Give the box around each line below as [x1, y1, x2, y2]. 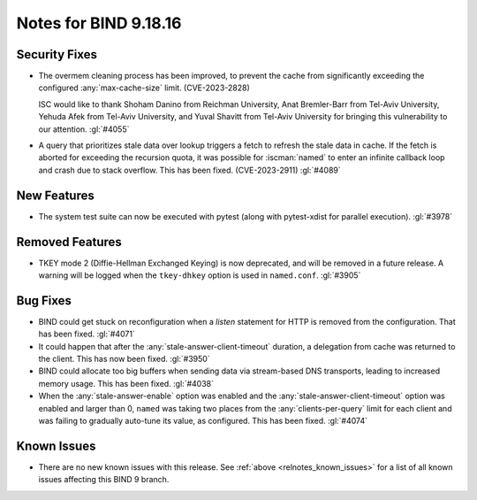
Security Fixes [16, 47, 97, 62]
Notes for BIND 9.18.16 [16, 13, 182, 33]
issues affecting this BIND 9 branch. [38, 474, 170, 485]
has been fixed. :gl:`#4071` [38, 328, 136, 340]
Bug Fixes [16, 293, 72, 308]
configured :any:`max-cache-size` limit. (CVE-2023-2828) [38, 82, 251, 93]
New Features [16, 188, 95, 203]
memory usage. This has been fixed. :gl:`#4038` [38, 378, 214, 388]
